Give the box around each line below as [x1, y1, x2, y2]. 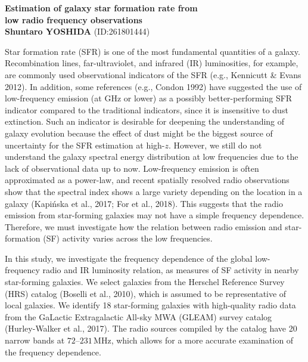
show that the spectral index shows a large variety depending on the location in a [5, 185, 303, 197]
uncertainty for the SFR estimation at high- [5, 138, 165, 151]
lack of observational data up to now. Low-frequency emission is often [5, 162, 259, 174]
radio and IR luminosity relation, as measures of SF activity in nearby [42, 264, 299, 276]
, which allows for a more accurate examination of [111, 334, 294, 346]
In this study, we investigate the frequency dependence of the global [5, 252, 253, 264]
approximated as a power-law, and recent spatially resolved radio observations [5, 174, 290, 186]
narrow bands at [5, 334, 65, 346]
